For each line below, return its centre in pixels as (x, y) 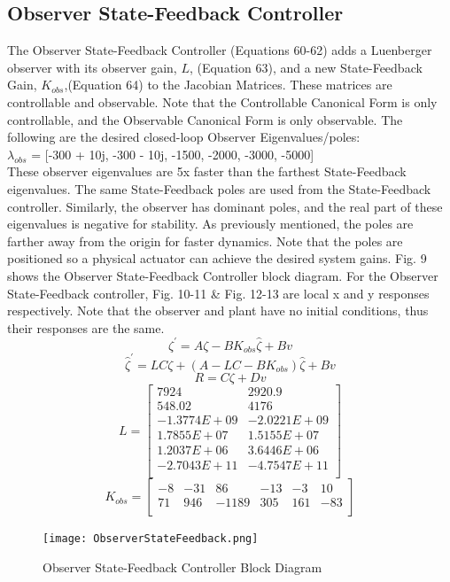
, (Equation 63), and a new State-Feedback (306, 67)
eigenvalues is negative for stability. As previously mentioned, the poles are (210, 224)
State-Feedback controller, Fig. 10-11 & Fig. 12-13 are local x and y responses (218, 293)
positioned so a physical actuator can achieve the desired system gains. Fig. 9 (217, 258)
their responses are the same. (86, 327)
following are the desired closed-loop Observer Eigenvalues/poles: (184, 137)
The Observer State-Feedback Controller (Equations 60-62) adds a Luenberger (220, 50)
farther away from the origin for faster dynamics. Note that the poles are (205, 241)
